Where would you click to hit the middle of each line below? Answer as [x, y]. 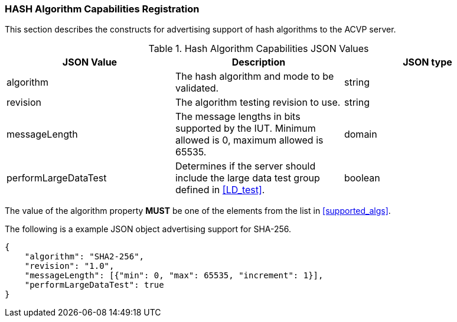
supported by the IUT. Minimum [245, 129]
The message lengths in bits [238, 117]
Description [259, 62]
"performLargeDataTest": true [94, 285]
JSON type [427, 62]
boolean [362, 178]
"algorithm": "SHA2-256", [84, 257]
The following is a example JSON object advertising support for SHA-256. [148, 229]
